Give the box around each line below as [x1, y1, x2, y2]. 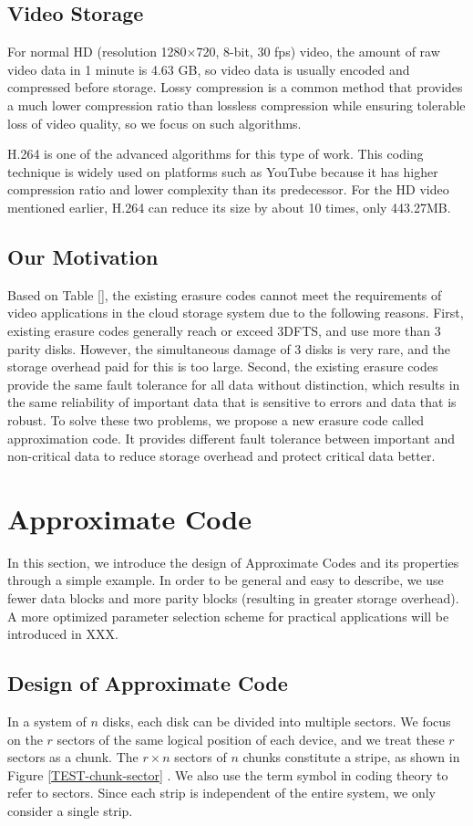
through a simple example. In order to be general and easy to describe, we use [7, 570, 444, 590]
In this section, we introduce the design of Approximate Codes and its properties [7, 552, 459, 571]
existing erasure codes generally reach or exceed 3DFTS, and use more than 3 [7, 320, 441, 340]
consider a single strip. [7, 800, 133, 820]
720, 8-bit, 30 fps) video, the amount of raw [196, 42, 440, 61]
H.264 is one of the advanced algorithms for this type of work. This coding [7, 144, 424, 163]
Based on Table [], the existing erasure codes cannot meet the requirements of [7, 285, 442, 304]
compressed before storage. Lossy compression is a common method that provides [7, 78, 463, 97]
